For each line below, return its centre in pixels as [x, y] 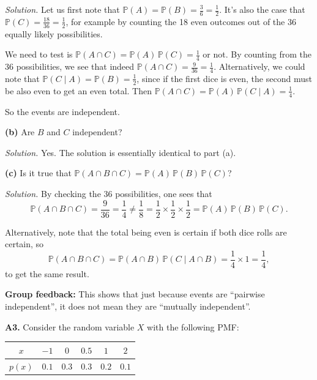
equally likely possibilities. [54, 33]
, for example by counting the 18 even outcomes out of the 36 [181, 21]
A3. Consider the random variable [70, 326]
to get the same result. [47, 273]
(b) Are [20, 132]
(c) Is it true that [38, 173]
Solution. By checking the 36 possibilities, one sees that [109, 193]
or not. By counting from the [257, 54]
